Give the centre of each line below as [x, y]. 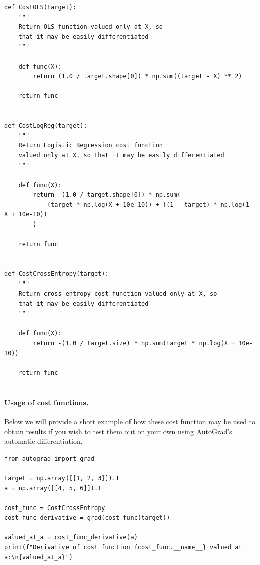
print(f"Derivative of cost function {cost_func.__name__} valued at [123, 548]
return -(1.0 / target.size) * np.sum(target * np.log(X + [134, 343]
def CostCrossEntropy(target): [56, 274]
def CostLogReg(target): [46, 126]
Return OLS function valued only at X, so [90, 27]
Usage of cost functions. [46, 402]
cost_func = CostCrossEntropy [55, 508]
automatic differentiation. [43, 441]
